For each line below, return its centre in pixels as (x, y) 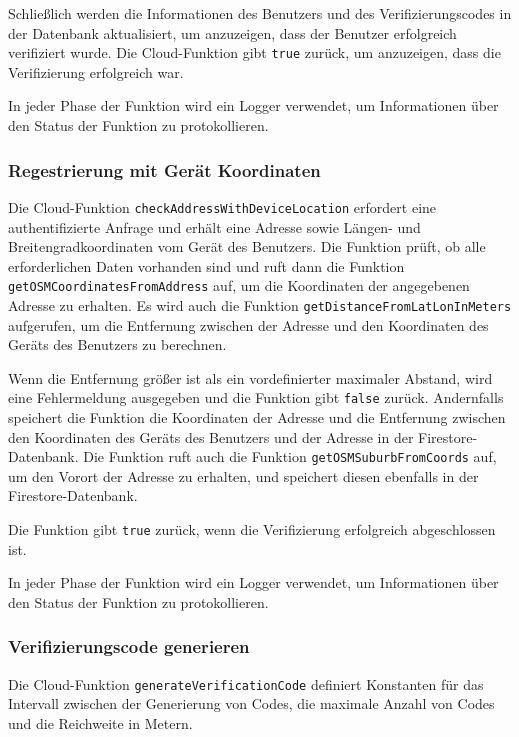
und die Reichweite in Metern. (100, 722)
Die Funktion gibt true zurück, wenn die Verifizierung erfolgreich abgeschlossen (252, 529)
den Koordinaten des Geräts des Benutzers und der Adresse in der (211, 436)
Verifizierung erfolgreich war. (96, 71)
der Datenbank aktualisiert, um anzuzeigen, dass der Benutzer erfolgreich (232, 32)
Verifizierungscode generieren (129, 646)
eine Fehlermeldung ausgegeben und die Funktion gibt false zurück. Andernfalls (256, 397)
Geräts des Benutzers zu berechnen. (117, 344)
